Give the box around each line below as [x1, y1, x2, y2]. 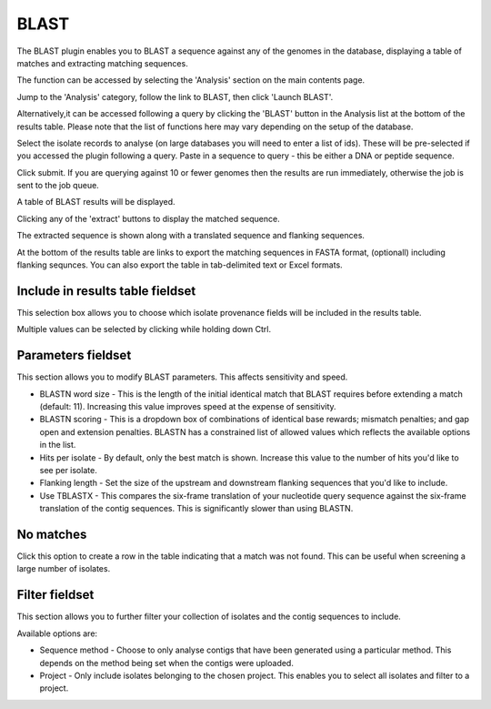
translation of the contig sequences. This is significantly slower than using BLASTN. [39, 503, 354, 514]
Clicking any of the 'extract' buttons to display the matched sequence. [16, 213, 281, 224]
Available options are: [16, 628, 98, 639]
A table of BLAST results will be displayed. [16, 197, 176, 208]
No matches [16, 526, 87, 542]
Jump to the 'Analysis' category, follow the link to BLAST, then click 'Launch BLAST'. [16, 91, 334, 102]
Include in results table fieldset [16, 283, 196, 299]
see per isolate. [39, 464, 97, 475]
